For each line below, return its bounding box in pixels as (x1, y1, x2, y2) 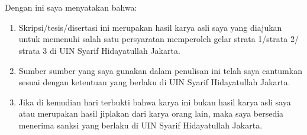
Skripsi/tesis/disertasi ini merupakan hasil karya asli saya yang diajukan (18, 21, 282, 33)
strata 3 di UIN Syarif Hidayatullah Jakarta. (18, 44, 180, 56)
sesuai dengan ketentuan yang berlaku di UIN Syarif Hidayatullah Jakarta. (18, 76, 290, 88)
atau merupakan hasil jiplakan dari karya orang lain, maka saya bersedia (18, 107, 284, 120)
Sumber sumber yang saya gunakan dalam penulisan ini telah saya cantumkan (18, 64, 302, 76)
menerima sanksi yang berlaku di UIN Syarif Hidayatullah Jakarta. (18, 118, 263, 131)
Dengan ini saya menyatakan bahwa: (5, 1, 137, 14)
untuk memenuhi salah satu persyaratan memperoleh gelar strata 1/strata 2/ (18, 33, 299, 45)
